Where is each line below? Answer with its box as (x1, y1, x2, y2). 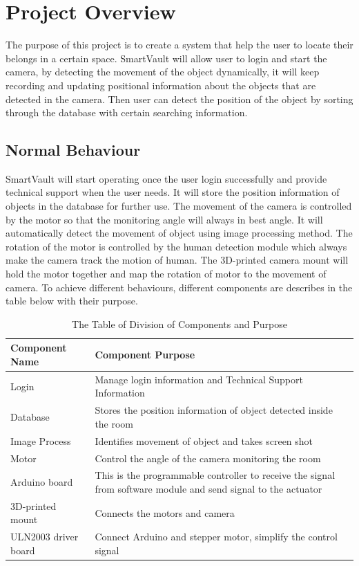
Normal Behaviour (6, 139, 141, 161)
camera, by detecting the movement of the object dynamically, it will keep (6, 64, 320, 79)
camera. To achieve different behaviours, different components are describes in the (6, 280, 353, 294)
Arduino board (10, 475, 73, 489)
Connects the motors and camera (95, 505, 235, 520)
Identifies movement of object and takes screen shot (95, 433, 313, 448)
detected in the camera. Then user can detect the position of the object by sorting (6, 91, 353, 106)
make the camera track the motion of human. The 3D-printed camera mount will (6, 253, 349, 267)
